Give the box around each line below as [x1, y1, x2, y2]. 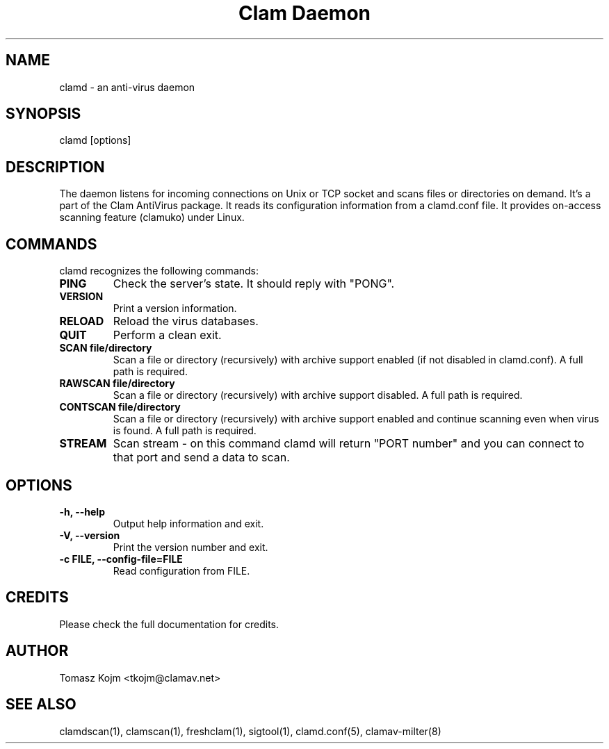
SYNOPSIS [6, 105, 81, 123]
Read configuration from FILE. [113, 564, 250, 577]
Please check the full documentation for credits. [59, 618, 279, 630]
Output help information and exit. [113, 517, 264, 529]
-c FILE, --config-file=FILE [59, 552, 183, 565]
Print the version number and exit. [113, 541, 268, 553]
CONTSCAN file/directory [59, 401, 181, 413]
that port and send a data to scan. [113, 450, 290, 465]
